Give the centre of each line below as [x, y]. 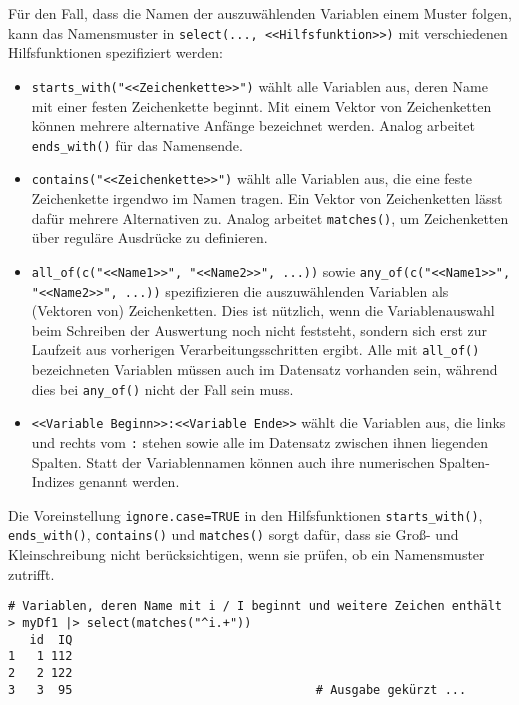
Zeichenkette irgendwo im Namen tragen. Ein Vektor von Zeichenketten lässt [267, 198]
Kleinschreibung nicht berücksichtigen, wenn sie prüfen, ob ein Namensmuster [246, 554]
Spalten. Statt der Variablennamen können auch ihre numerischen [233, 461]
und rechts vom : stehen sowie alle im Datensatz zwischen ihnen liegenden [259, 441]
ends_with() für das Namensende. [137, 144]
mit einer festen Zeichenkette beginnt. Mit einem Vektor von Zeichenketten [261, 105]
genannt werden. [129, 481]
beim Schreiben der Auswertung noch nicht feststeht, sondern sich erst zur [259, 329]
